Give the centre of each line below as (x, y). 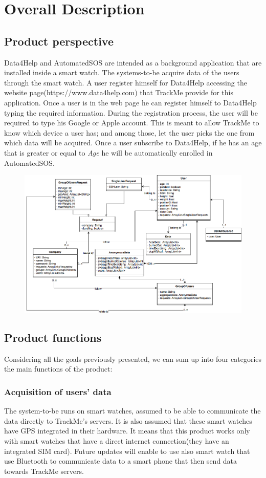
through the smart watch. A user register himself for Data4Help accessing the (126, 82)
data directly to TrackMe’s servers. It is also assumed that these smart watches (128, 420)
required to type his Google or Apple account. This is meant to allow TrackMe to (132, 123)
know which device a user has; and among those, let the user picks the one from (129, 132)
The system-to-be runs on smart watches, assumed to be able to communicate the (132, 411)
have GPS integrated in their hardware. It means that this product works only (127, 431)
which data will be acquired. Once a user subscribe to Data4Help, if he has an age (133, 143)
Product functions (53, 338)
